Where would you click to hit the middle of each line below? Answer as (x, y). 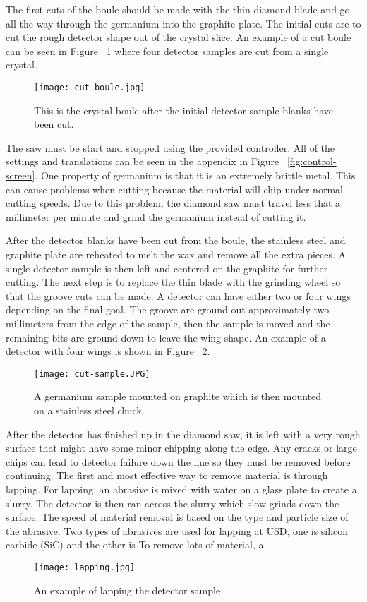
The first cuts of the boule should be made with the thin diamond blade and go (178, 9)
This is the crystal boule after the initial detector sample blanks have (183, 110)
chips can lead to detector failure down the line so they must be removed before (178, 461)
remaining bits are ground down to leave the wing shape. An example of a (166, 337)
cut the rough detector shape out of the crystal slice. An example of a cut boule (179, 37)
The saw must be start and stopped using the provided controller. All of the (170, 147)
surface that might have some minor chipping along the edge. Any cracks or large (181, 448)
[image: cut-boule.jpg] (90, 87)
